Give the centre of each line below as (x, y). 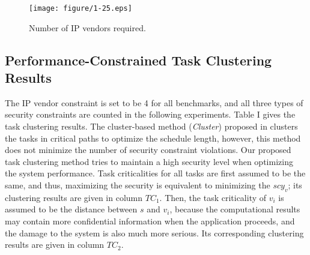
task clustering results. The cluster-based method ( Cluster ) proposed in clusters (151, 126)
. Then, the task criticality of (213, 197)
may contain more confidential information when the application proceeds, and (150, 220)
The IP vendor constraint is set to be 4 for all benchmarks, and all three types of (154, 102)
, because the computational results (235, 209)
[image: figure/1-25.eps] (81, 8)
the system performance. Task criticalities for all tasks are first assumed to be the (155, 173)
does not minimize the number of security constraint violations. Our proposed (148, 150)
